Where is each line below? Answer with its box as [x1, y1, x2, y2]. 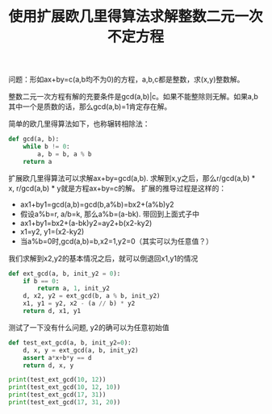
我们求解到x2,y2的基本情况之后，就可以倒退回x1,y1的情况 [8, 253, 199, 263]
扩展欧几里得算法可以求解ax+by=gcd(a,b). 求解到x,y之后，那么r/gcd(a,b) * [8, 173, 256, 182]
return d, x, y [23, 361, 74, 370]
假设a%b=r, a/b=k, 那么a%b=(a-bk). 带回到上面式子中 [19, 209, 200, 219]
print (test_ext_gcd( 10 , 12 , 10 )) [8, 383, 121, 391]
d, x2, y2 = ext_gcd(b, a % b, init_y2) [23, 292, 161, 300]
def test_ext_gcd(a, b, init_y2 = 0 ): [8, 338, 132, 347]
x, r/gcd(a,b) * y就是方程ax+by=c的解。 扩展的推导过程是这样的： [8, 183, 227, 193]
